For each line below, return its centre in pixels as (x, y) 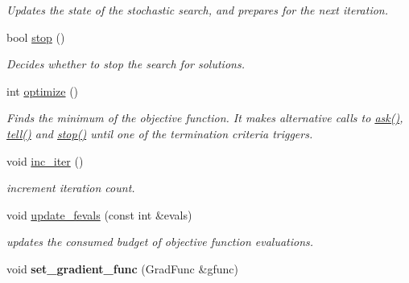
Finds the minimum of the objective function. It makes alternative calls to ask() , (205, 118)
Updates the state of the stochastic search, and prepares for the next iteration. (197, 10)
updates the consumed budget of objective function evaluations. (160, 242)
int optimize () (43, 90)
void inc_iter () (45, 160)
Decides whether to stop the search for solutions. (126, 64)
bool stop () (36, 37)
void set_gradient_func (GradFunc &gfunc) (122, 268)
